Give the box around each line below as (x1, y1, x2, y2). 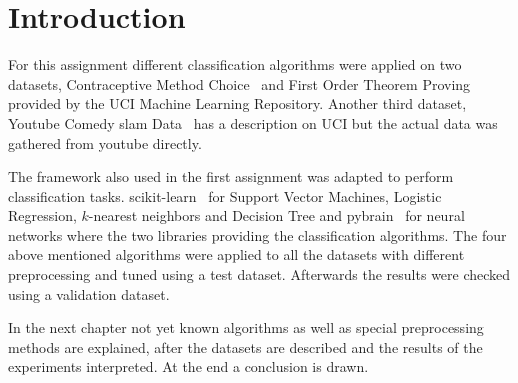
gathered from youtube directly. (8, 132, 202, 153)
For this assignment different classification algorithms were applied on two (8, 54, 462, 75)
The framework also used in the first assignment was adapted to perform (8, 166, 454, 187)
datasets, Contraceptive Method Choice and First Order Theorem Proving (8, 73, 471, 94)
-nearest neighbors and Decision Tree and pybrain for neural (88, 205, 465, 226)
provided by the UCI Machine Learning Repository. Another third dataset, (8, 93, 467, 114)
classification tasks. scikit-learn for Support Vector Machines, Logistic (8, 185, 442, 206)
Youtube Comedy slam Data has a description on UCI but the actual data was (8, 112, 498, 133)
